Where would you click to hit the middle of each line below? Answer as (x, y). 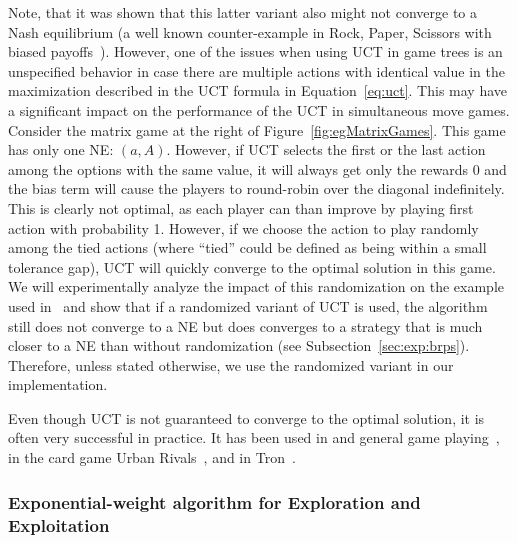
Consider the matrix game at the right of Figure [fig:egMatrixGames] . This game (257, 129)
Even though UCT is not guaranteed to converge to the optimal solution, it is (246, 417)
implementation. (58, 384)
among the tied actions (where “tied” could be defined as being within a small (247, 247)
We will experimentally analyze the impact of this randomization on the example (256, 286)
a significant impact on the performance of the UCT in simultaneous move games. (259, 109)
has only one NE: (61, 149)
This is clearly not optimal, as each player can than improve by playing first (241, 207)
